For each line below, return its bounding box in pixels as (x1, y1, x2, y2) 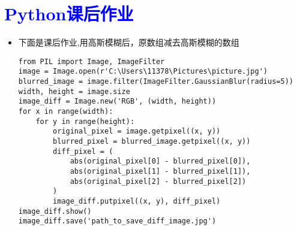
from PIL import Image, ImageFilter (18, 57, 165, 66)
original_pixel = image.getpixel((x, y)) (53, 127, 221, 136)
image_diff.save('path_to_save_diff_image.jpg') (18, 217, 217, 226)
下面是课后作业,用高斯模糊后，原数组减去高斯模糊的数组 (18, 36, 239, 49)
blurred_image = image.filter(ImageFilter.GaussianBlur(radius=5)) (18, 77, 293, 86)
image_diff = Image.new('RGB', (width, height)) (18, 97, 217, 106)
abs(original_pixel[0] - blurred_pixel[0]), (70, 157, 251, 166)
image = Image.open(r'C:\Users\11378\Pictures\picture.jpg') (18, 67, 268, 76)
